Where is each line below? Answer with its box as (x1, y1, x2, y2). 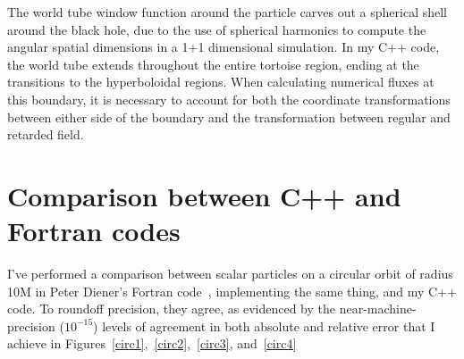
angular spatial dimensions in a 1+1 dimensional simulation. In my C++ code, (7, 38, 440, 56)
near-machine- (339, 299, 417, 318)
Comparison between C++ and (7, 177, 401, 213)
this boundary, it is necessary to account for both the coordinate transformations (7, 89, 451, 108)
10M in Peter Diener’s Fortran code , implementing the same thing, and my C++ (7, 281, 457, 300)
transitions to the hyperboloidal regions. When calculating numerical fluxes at (7, 72, 434, 91)
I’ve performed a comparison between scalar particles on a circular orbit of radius (7, 264, 453, 283)
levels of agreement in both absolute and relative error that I (102, 316, 435, 335)
